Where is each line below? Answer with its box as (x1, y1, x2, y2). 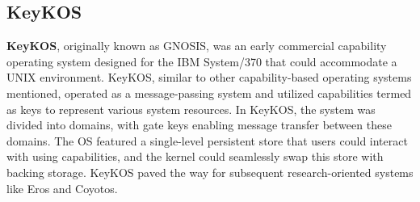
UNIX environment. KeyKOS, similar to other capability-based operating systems (6, 69, 412, 86)
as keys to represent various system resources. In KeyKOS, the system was (6, 100, 376, 117)
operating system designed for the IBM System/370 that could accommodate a (6, 53, 397, 69)
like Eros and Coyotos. (6, 179, 118, 196)
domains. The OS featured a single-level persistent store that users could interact (6, 132, 408, 149)
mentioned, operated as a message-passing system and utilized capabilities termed (6, 84, 412, 101)
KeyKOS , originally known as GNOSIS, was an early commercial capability (6, 37, 387, 54)
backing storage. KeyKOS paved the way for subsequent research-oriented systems (6, 163, 414, 180)
